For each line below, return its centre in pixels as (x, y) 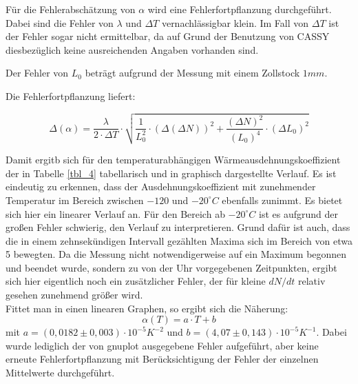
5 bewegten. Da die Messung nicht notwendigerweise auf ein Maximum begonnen (176, 254)
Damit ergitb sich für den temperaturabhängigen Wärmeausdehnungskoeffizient (173, 160)
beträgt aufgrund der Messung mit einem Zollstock (192, 73)
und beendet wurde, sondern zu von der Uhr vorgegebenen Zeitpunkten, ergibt (171, 267)
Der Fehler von (37, 73)
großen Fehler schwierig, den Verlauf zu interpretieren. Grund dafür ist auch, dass (178, 227)
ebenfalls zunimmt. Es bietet (282, 200)
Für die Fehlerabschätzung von (71, 9)
